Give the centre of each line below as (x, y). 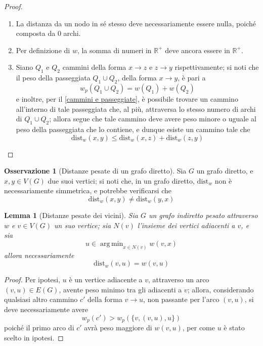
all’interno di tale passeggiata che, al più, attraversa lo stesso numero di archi (136, 109)
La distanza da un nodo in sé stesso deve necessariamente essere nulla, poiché (136, 23)
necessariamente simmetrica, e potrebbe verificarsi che (88, 190)
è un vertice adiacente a (106, 279)
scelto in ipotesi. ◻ (34, 337)
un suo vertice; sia (83, 225)
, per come (199, 327)
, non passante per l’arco (181, 299)
